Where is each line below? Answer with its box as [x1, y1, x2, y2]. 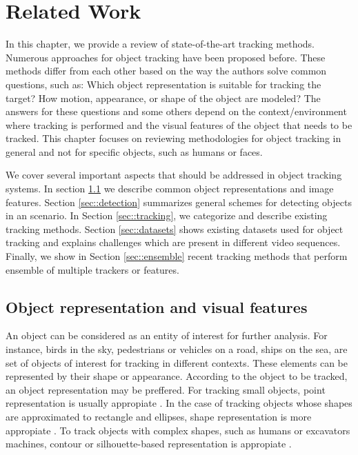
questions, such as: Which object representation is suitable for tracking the [6, 77, 321, 91]
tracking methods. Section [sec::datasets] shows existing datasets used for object [6, 221, 344, 236]
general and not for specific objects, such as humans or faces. [6, 144, 263, 159]
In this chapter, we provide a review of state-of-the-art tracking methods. [6, 37, 315, 51]
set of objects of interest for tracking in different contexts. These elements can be [6, 355, 348, 370]
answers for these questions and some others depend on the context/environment [6, 104, 347, 119]
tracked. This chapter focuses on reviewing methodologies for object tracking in [6, 131, 341, 145]
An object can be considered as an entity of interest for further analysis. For [6, 328, 328, 343]
